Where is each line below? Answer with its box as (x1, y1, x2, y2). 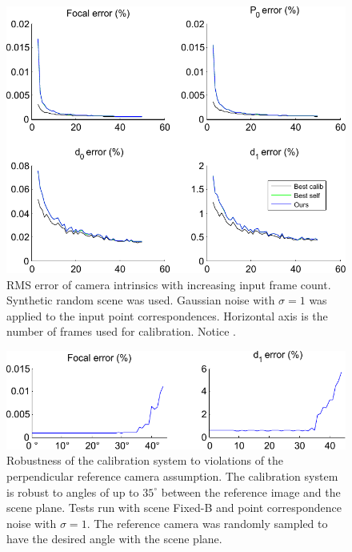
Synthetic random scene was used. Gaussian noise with (6, 292, 275, 308)
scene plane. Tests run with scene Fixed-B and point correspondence (6, 499, 342, 516)
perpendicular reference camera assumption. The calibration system (6, 467, 338, 484)
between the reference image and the (161, 483, 341, 500)
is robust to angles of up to (6, 483, 139, 500)
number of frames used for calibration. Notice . (6, 323, 236, 340)
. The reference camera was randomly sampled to (86, 514, 328, 531)
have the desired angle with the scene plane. (6, 530, 222, 547)
